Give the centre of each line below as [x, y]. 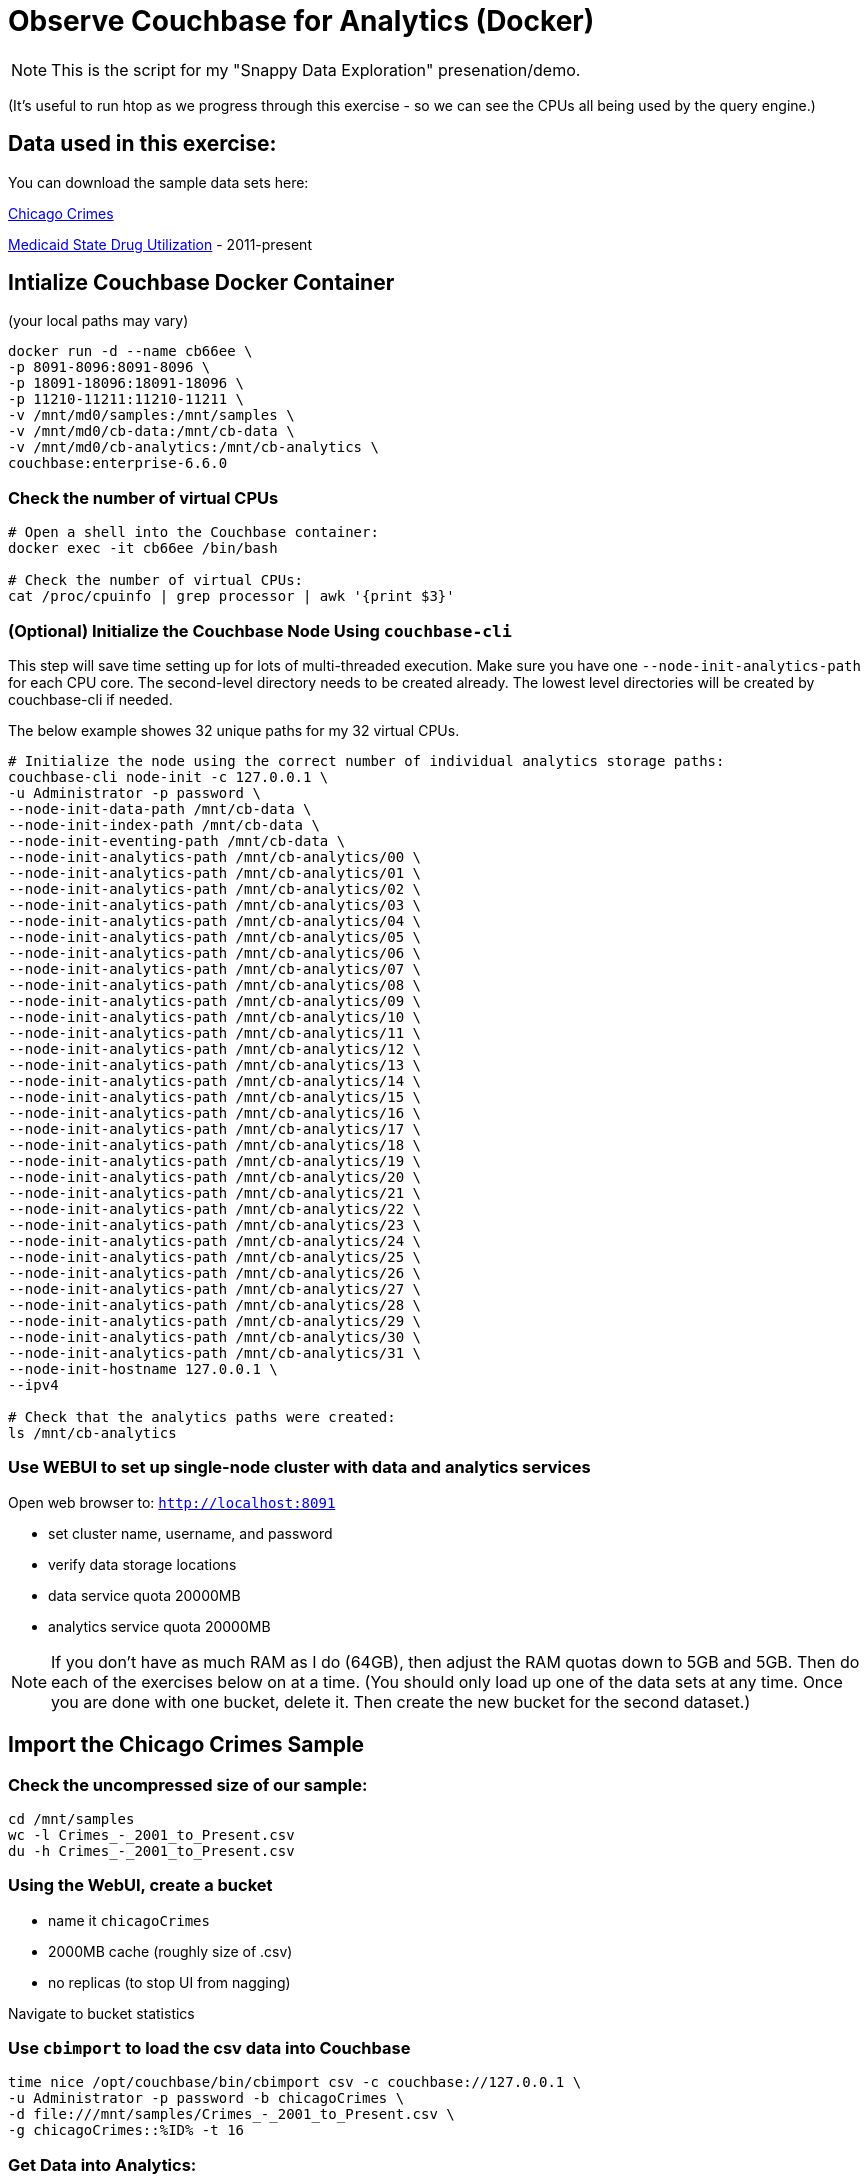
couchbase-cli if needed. [90, 699]
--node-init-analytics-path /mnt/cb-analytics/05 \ [215, 936]
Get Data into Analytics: [102, 2164]
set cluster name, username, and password [190, 1533]
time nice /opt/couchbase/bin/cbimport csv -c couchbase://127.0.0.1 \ [295, 2082]
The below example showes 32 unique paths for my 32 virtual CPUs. [234, 730]
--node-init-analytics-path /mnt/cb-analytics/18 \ [215, 1144]
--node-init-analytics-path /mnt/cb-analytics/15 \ [215, 1096]
